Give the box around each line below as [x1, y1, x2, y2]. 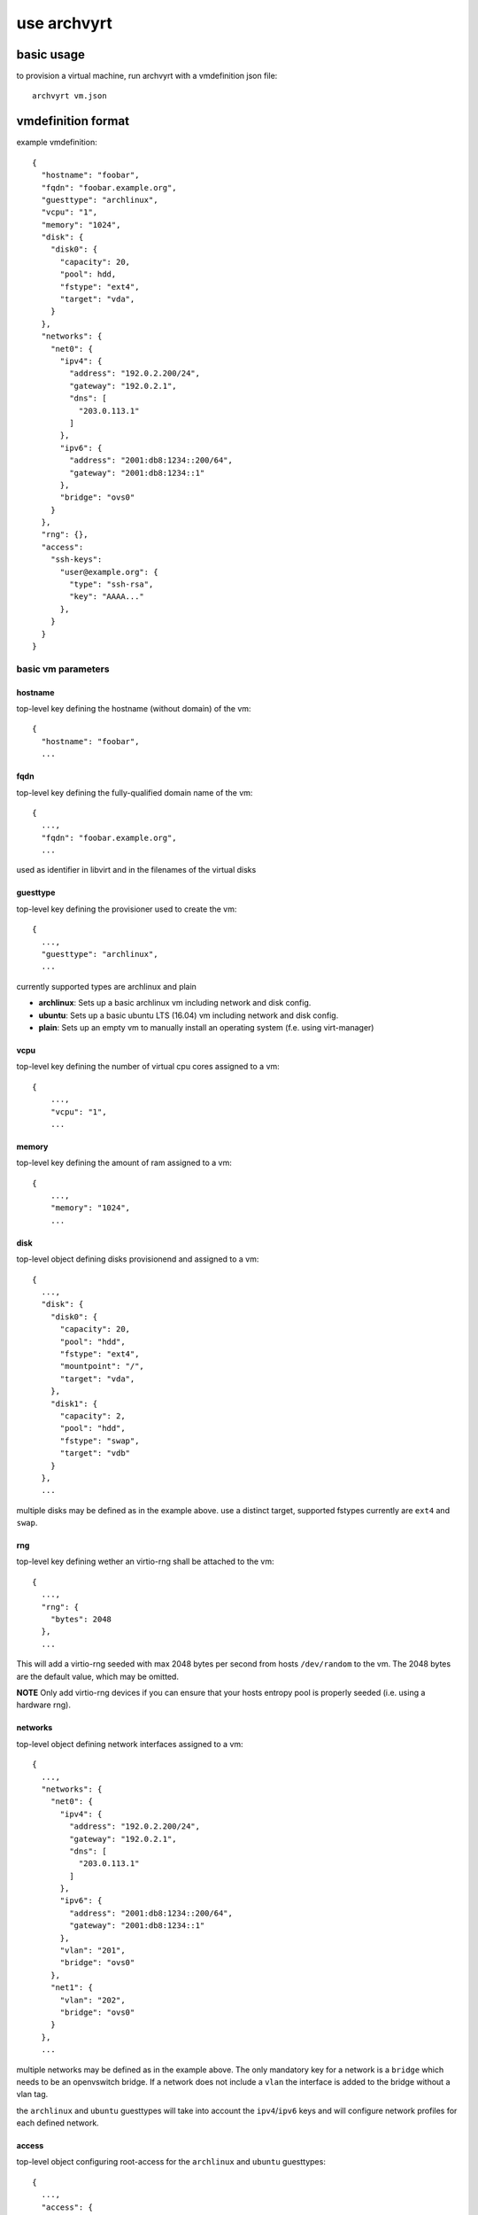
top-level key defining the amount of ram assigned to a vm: [16, 1157, 232, 1169]
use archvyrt [16, 13, 112, 33]
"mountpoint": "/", [59, 1361, 145, 1372]
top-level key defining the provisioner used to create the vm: [16, 904, 237, 914]
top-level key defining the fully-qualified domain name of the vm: [16, 787, 253, 797]
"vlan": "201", [59, 1946, 126, 1955]
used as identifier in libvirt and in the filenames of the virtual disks [16, 865, 257, 875]
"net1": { [50, 1983, 93, 1993]
